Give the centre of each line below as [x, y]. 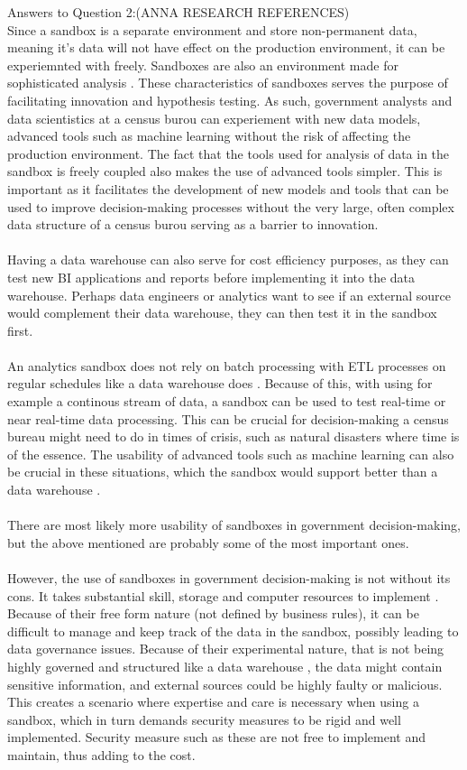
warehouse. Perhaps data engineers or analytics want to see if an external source [229, 295]
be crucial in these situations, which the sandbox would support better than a [223, 472]
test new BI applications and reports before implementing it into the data [211, 277]
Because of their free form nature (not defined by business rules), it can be [213, 613]
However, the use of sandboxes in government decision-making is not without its [229, 578]
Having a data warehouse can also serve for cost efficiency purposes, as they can [228, 260]
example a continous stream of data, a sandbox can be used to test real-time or [227, 401]
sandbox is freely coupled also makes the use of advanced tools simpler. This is [225, 171]
